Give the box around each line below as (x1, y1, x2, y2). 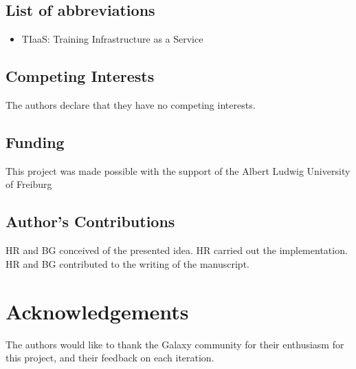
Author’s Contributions (5, 211, 175, 232)
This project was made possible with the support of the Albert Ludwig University (5, 163, 351, 178)
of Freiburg (5, 177, 52, 191)
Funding (5, 131, 65, 152)
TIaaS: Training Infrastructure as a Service (21, 32, 203, 46)
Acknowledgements (5, 297, 189, 325)
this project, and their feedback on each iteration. (5, 350, 214, 365)
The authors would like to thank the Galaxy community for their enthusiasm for (5, 337, 344, 351)
